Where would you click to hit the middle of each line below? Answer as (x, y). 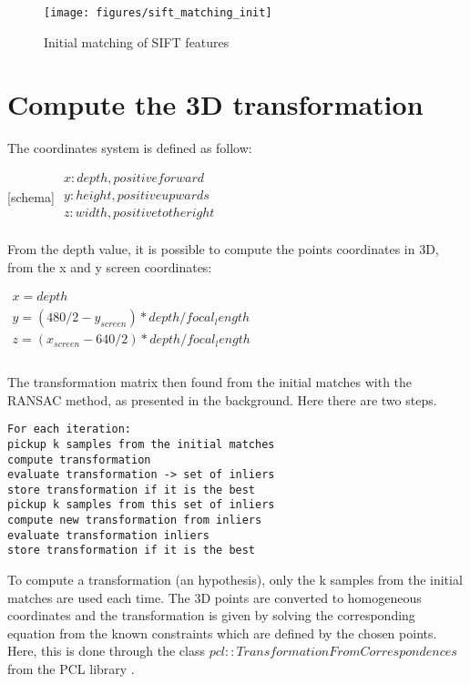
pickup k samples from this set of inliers (141, 505)
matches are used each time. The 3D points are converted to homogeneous (215, 597)
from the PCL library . (71, 669)
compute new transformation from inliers (135, 521)
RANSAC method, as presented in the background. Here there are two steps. (222, 399)
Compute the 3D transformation (215, 104)
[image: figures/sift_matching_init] (158, 13)
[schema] (31, 197)
